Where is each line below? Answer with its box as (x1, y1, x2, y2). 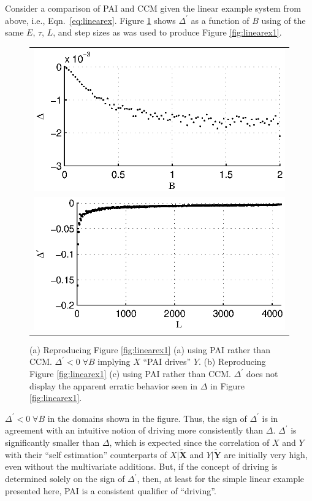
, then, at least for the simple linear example (137, 472, 305, 485)
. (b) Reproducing (199, 355, 266, 368)
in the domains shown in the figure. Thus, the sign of (47, 411, 247, 424)
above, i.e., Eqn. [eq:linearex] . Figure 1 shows (5, 13, 176, 26)
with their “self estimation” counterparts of (5, 448, 167, 461)
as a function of (191, 13, 249, 26)
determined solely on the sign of (5, 472, 125, 485)
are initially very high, (224, 448, 308, 461)
